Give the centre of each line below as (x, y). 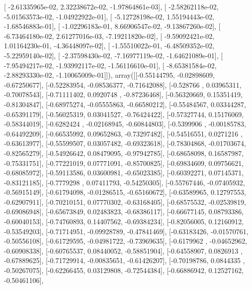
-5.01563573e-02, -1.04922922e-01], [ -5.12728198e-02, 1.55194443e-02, (109, 16)
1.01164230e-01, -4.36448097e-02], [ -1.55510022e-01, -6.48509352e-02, (109, 46)
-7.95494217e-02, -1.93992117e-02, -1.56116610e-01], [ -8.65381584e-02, (110, 65)
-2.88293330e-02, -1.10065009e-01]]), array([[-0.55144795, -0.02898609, (109, 75)
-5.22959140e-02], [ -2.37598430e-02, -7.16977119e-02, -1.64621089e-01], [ (114, 55)
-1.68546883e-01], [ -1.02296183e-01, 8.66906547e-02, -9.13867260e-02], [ (112, 26)
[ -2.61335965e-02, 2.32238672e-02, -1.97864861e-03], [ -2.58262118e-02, (111, 6)
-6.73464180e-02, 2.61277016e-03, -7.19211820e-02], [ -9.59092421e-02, (109, 36)
